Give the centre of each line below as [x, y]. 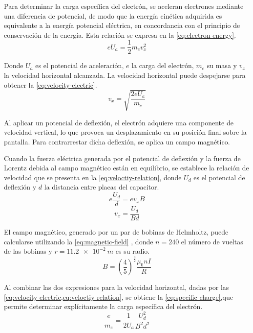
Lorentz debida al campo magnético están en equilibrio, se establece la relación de [126, 168]
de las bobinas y [28, 251]
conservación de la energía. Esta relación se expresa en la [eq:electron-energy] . [120, 35]
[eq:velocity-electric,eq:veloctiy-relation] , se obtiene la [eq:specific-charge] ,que [118, 297]
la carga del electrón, [163, 65]
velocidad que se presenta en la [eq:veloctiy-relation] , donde [93, 177]
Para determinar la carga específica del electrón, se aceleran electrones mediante [124, 6]
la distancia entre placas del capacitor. [102, 187]
